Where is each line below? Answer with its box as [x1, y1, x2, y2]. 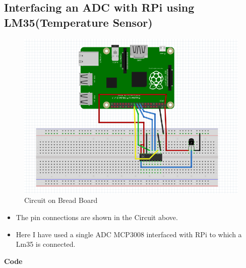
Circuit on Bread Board [24, 195, 98, 205]
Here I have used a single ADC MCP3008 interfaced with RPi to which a [16, 229, 242, 239]
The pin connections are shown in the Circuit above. [16, 212, 178, 223]
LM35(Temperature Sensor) [4, 14, 153, 30]
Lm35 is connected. [16, 239, 76, 249]
